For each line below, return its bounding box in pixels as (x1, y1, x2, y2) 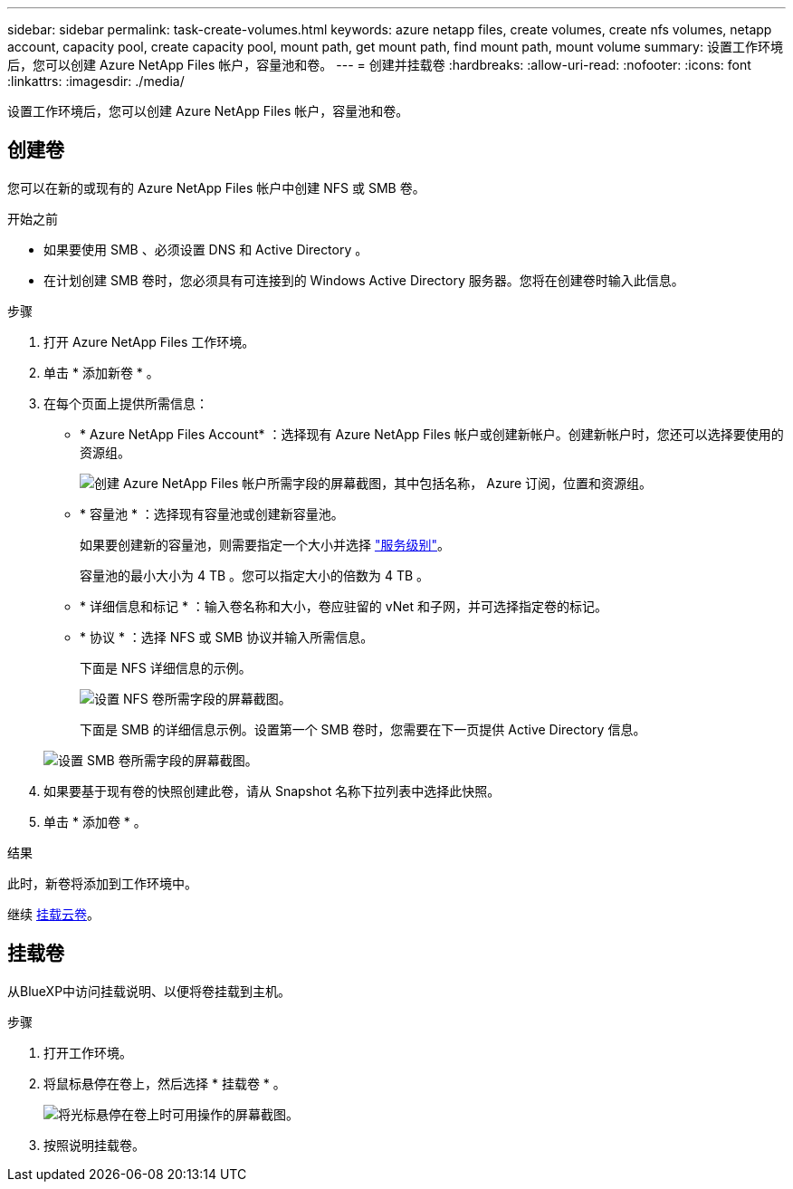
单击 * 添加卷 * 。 (43, 813, 147, 829)
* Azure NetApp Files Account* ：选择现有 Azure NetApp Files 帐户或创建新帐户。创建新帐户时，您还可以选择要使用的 (80, 426, 784, 442)
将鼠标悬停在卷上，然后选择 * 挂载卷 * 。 (43, 1075, 286, 1091)
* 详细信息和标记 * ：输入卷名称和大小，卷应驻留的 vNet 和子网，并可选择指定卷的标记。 (80, 598, 607, 614)
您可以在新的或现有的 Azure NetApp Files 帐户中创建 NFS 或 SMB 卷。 (7, 179, 425, 196)
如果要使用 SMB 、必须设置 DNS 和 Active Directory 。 (43, 241, 368, 257)
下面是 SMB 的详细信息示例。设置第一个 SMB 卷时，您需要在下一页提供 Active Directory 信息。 (80, 721, 646, 737)
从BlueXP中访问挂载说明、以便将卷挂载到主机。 (7, 983, 291, 999)
